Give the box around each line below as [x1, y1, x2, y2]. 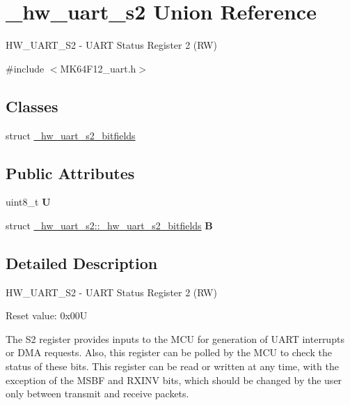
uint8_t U [6, 194, 51, 209]
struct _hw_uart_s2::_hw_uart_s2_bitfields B [6, 217, 213, 232]
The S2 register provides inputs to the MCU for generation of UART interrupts [6, 331, 344, 346]
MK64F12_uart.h [60, 61, 136, 75]
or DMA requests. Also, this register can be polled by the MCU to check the [6, 345, 332, 360]
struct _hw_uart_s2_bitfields [6, 128, 136, 142]
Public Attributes [6, 162, 135, 183]
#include [6, 61, 45, 75]
